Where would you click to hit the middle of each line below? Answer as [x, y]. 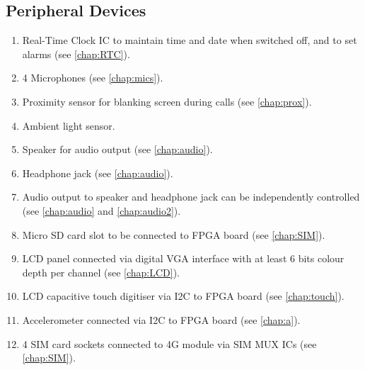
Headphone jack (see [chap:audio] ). [98, 173]
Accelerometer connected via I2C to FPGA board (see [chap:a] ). [161, 319]
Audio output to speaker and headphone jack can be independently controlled [191, 197]
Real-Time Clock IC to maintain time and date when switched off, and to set [190, 40]
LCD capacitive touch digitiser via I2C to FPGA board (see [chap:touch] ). [183, 296]
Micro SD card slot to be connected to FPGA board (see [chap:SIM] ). [174, 234]
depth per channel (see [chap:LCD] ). [101, 272]
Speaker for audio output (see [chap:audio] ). [117, 149]
